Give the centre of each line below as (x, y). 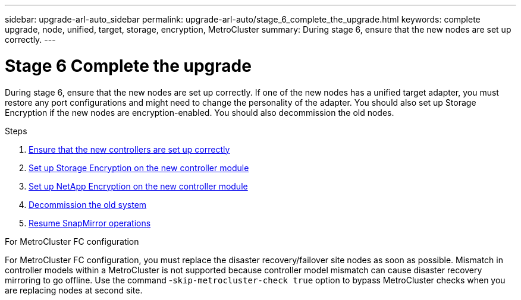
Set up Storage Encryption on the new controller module (139, 168)
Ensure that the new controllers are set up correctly (129, 149)
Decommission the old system (88, 204)
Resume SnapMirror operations (90, 223)
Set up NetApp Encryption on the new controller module (138, 186)
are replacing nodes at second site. (74, 290)
